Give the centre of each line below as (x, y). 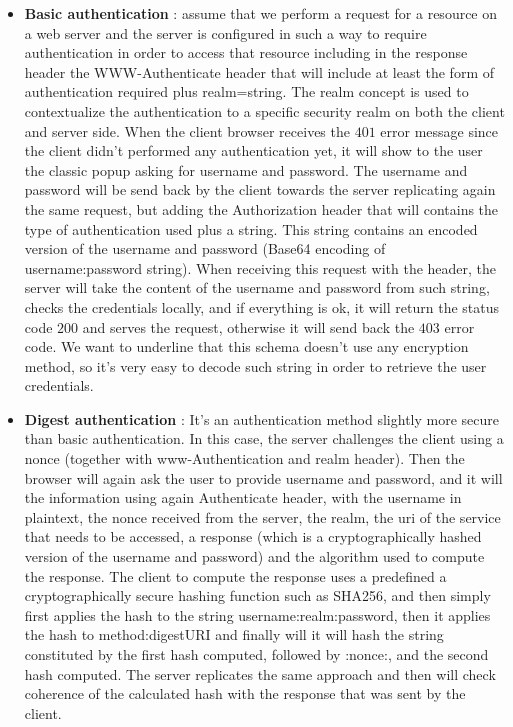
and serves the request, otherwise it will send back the (248, 326)
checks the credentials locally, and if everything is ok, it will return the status (262, 306)
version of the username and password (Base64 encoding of (205, 248)
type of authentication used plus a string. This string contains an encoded (251, 228)
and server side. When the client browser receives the (187, 130)
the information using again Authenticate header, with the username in (243, 497)
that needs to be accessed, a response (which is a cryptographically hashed (253, 536)
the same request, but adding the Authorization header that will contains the (261, 208)
